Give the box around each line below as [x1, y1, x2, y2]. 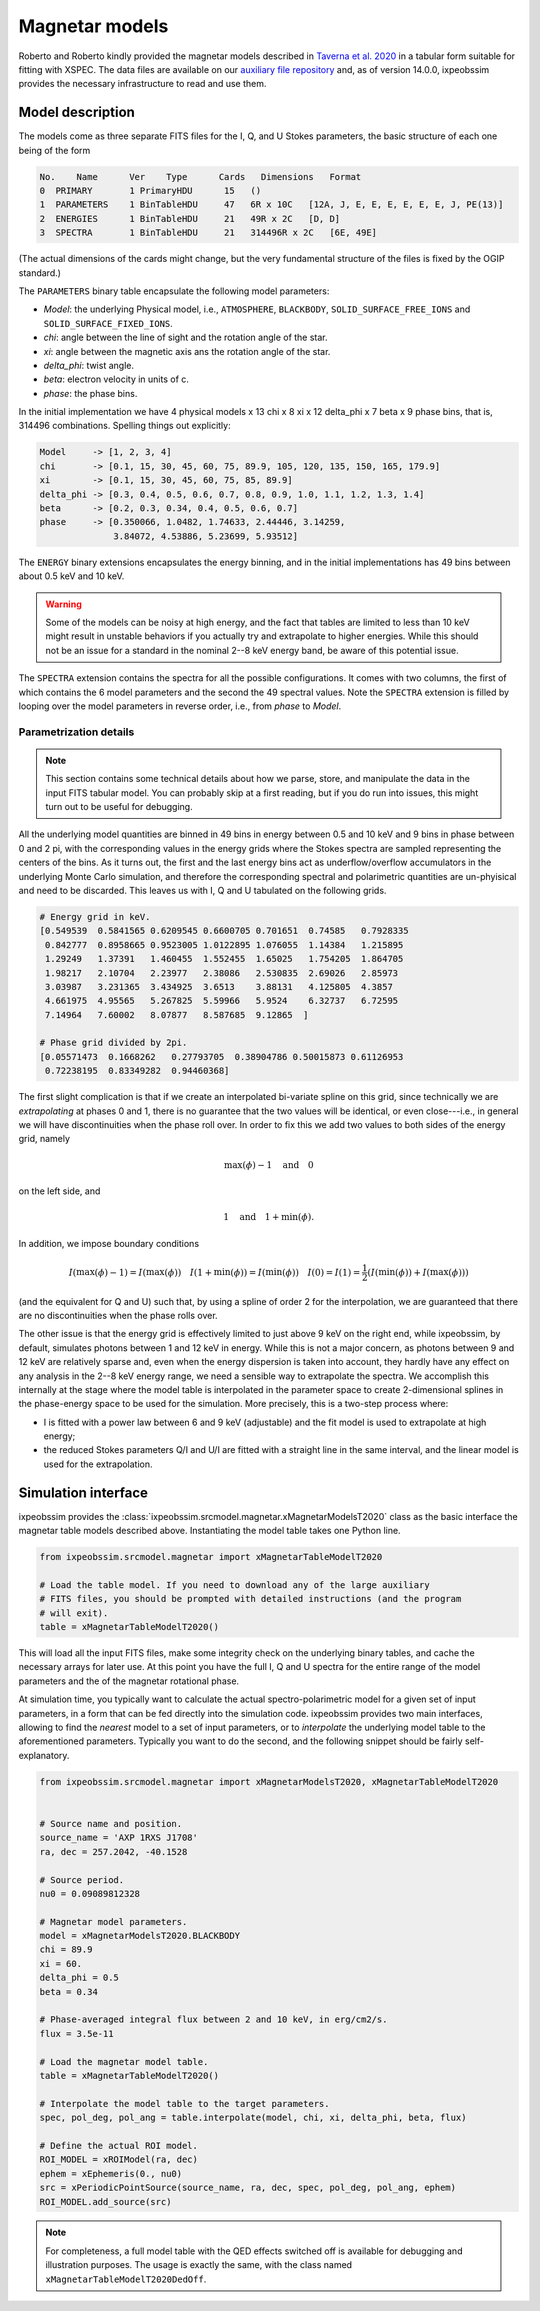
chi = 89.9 [39, 1944, 93, 1955]
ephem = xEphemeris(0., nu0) [39, 2168, 183, 2179]
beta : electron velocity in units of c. [43, 373, 190, 385]
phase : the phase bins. [43, 387, 138, 399]
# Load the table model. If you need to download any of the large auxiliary [39, 1579, 430, 1590]
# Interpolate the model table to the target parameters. [39, 2098, 330, 2109]
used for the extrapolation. [43, 1458, 154, 1470]
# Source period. [39, 1874, 125, 1885]
